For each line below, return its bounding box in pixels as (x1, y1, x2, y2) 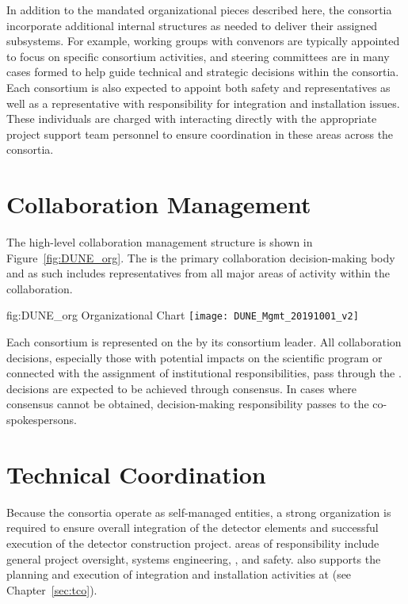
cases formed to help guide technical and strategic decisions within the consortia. (6, 63, 399, 80)
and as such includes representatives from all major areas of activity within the (6, 265, 391, 281)
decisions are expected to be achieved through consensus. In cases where (6, 380, 357, 396)
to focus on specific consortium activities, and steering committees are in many (6, 48, 390, 64)
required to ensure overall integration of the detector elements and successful (6, 519, 379, 536)
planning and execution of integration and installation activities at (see (6, 566, 352, 583)
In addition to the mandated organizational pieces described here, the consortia (6, 2, 392, 17)
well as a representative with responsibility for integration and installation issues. (6, 94, 400, 111)
